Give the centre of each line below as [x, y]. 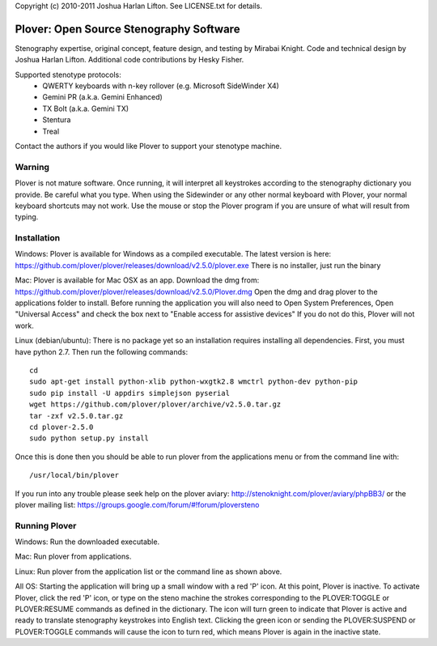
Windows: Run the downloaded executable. [87, 542]
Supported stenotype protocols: [68, 74]
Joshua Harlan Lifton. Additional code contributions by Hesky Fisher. [129, 60]
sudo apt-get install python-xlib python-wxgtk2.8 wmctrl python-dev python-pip [194, 382]
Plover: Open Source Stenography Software [127, 29]
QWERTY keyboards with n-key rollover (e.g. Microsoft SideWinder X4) [161, 86]
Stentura [57, 120]
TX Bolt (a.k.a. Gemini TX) [86, 108]
